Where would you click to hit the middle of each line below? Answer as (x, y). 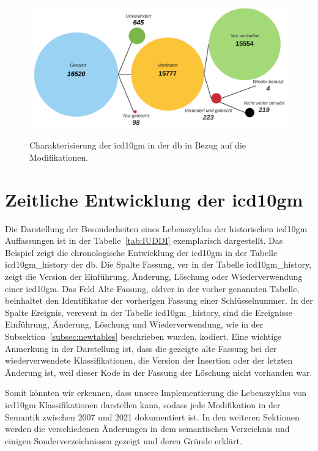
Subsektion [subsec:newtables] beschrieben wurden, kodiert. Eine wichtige (143, 336)
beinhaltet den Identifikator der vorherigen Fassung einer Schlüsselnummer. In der (159, 300)
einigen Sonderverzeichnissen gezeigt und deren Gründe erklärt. (124, 440)
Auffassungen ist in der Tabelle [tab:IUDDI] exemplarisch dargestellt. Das (144, 240)
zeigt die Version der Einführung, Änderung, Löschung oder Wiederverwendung (154, 277)
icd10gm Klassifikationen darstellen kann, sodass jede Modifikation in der (143, 404)
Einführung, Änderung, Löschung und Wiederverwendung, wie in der (134, 324)
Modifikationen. (59, 157)
